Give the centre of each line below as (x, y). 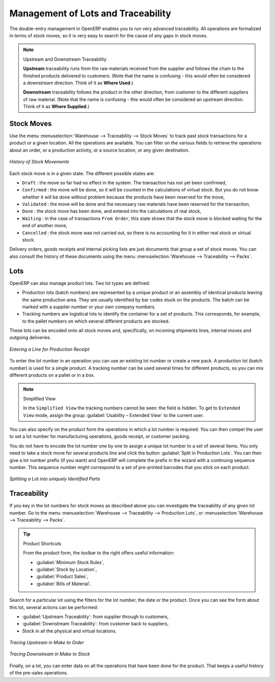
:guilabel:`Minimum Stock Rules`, (70, 562)
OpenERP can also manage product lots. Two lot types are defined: (80, 283)
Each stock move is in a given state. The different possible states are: (82, 173)
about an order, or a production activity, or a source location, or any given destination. (100, 150)
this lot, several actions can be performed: (54, 607)
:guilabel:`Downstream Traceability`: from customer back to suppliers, (95, 624)
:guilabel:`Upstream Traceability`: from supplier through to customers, (95, 616)
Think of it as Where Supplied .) (56, 107)
